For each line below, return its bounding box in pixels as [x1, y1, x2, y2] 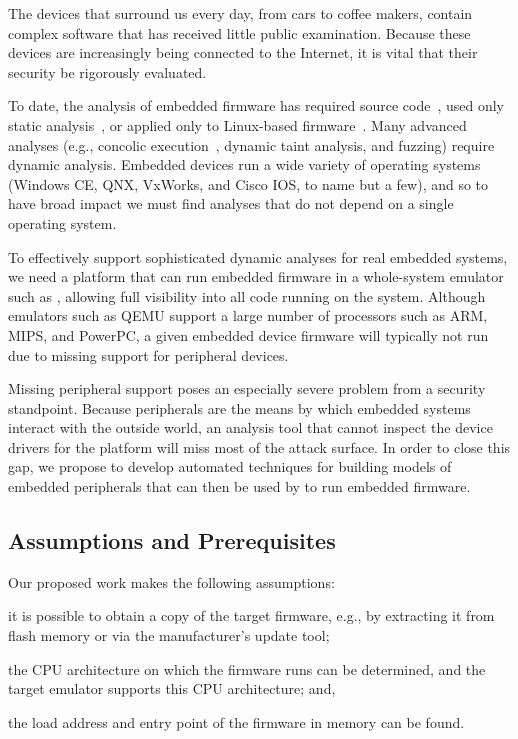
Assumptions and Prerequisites [8, 525, 336, 556]
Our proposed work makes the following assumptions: [8, 571, 335, 592]
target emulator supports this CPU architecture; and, [8, 678, 336, 699]
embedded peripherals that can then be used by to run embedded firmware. [8, 476, 471, 497]
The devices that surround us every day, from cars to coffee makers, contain [8, 3, 473, 23]
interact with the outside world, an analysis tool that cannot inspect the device [8, 417, 493, 438]
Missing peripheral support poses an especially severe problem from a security [8, 378, 486, 399]
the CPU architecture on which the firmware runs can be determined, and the [8, 658, 486, 679]
